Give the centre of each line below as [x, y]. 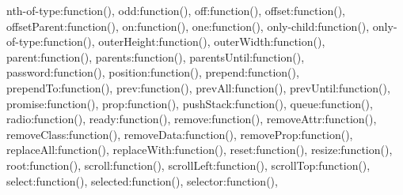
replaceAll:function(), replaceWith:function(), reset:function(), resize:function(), [200, 150]
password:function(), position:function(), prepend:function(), [153, 72]
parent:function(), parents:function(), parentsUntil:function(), [156, 56]
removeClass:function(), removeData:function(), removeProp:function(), [180, 134]
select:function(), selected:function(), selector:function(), [142, 180]
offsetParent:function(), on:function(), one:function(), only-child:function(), [188, 26]
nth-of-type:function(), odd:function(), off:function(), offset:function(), [176, 10]
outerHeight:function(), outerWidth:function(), [212, 41]
